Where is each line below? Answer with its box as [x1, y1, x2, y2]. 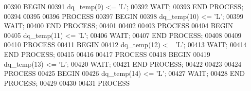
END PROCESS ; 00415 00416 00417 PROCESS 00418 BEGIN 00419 [4, 49, 211, 59]
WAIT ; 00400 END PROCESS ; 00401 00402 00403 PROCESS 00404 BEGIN [4, 20, 233, 31]
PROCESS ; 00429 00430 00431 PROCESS [4, 77, 130, 88]
